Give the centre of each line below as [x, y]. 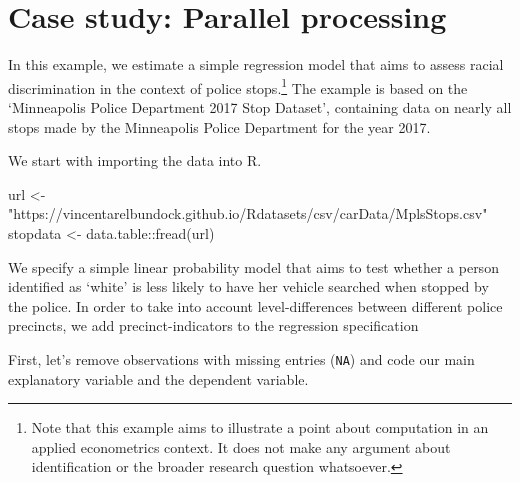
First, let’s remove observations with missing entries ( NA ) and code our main [241, 358]
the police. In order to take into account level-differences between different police [255, 305]
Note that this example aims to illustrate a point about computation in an [260, 427]
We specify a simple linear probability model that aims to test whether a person [253, 266]
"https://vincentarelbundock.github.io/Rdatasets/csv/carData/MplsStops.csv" [248, 213]
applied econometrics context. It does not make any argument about [241, 446]
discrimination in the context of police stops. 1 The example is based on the [238, 86]
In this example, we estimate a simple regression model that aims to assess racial [256, 64]
